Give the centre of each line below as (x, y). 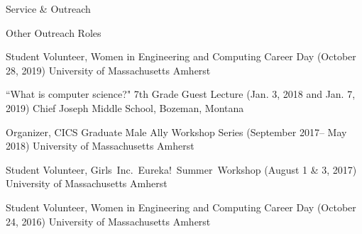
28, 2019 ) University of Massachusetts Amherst (108, 70)
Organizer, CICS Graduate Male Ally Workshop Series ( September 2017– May (176, 132)
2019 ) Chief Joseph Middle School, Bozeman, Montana (125, 107)
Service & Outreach (48, 9)
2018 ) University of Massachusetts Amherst (100, 146)
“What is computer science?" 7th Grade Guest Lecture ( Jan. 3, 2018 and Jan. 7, (181, 94)
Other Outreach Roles (54, 32)
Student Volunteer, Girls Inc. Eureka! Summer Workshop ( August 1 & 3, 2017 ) (181, 169)
